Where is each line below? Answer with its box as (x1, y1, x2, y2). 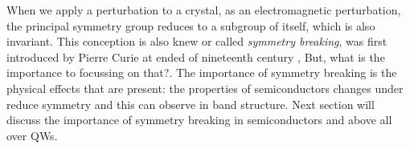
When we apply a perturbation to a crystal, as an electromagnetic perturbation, (6, 2, 401, 18)
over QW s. (6, 127, 58, 143)
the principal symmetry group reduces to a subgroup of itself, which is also (6, 17, 375, 34)
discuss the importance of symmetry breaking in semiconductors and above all (6, 111, 392, 128)
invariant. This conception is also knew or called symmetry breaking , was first (6, 33, 387, 50)
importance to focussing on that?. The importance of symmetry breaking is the (6, 64, 397, 81)
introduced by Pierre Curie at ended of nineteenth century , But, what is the (6, 48, 385, 65)
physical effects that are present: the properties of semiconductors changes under (6, 79, 404, 96)
